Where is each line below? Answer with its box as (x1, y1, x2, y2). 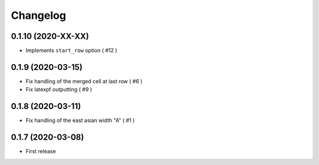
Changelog (11, 9, 66, 22)
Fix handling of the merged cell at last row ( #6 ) (25, 77, 143, 85)
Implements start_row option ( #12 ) (25, 47, 118, 54)
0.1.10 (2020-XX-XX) (11, 31, 89, 41)
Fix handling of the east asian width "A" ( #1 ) (25, 117, 135, 124)
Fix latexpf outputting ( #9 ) (25, 86, 93, 93)
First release (25, 148, 56, 155)
